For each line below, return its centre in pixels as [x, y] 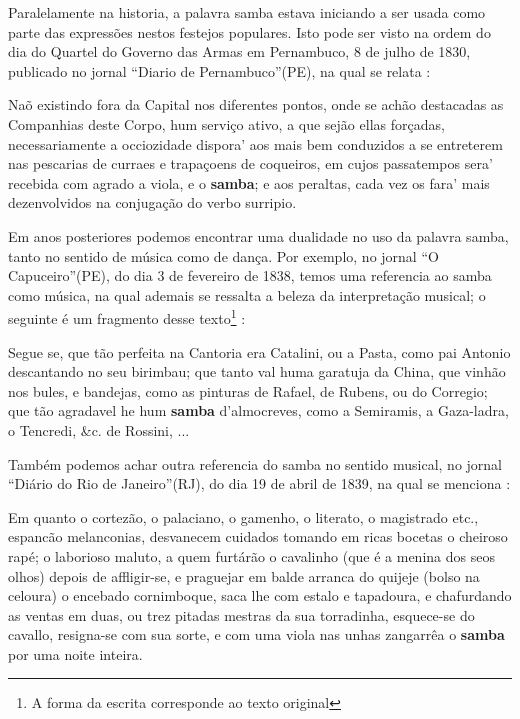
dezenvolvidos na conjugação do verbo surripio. [152, 202]
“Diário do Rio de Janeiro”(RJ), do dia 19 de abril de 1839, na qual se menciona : [259, 483]
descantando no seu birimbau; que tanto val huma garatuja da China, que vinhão [257, 371]
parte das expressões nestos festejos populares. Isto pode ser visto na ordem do [249, 31]
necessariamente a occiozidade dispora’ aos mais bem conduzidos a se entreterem [255, 143]
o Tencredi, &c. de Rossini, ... [99, 429]
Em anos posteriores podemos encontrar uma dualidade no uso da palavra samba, [258, 235]
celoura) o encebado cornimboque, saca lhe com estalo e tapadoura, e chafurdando [260, 595]
